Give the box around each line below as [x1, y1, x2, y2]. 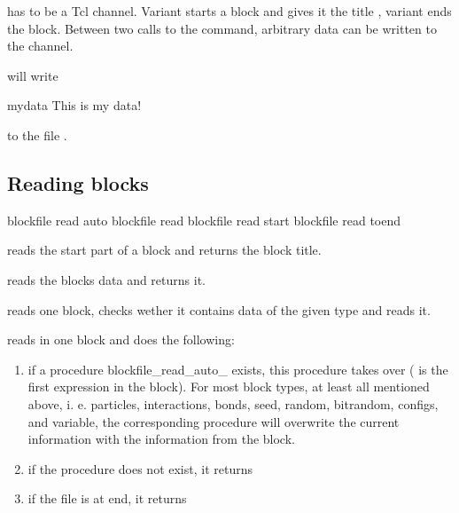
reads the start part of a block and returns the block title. [7, 241, 322, 259]
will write [7, 66, 58, 84]
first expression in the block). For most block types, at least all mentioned [27, 377, 430, 396]
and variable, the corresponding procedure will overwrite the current [27, 412, 400, 430]
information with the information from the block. [27, 430, 295, 448]
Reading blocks [7, 169, 149, 196]
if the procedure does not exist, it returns [27, 459, 253, 477]
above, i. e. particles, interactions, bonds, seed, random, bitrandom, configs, [27, 394, 439, 413]
